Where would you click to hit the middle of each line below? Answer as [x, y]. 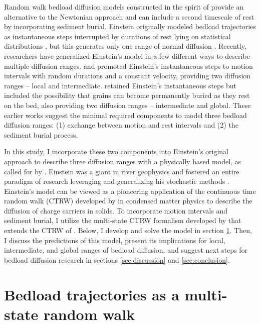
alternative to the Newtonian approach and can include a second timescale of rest [129, 16]
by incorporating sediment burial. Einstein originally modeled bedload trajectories [130, 26]
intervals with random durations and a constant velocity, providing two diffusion [127, 76]
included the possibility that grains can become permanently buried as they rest [127, 95]
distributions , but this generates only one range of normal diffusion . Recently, [125, 46]
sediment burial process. [41, 134]
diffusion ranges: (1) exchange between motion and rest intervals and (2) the [121, 125]
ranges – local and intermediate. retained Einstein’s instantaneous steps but [120, 85]
